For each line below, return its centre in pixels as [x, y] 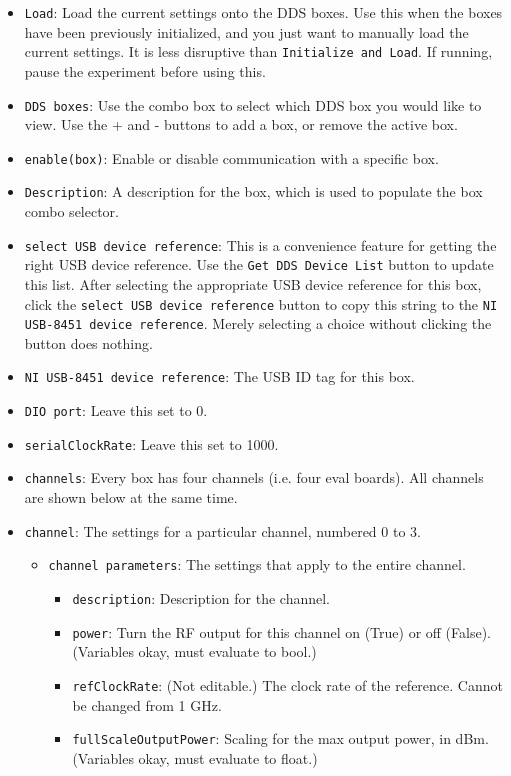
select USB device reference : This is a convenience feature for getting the [260, 244]
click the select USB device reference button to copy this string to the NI [261, 303]
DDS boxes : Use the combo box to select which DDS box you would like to [253, 104]
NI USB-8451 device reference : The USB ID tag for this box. [219, 376]
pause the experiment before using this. [145, 70]
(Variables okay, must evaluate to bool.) [194, 651]
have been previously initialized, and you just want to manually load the [246, 31]
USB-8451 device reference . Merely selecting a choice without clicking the [258, 323]
